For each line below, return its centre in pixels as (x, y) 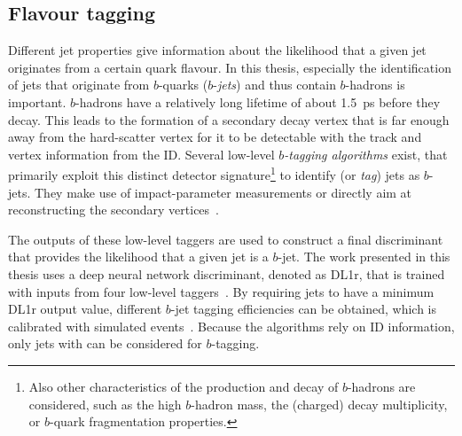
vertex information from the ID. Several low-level (141, 154)
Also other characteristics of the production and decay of (184, 386)
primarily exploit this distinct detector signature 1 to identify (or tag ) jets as (214, 174)
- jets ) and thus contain (274, 85)
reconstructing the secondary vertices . (114, 210)
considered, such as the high (105, 404)
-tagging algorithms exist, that (366, 154)
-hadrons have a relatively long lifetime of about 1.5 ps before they (258, 101)
